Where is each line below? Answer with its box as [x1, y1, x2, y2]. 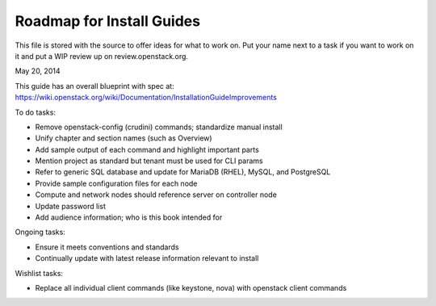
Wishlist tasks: [15, 268, 64, 278]
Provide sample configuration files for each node [35, 178, 198, 188]
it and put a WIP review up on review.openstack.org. [15, 51, 189, 61]
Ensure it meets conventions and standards [35, 242, 179, 252]
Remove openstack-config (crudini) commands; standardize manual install [35, 122, 283, 132]
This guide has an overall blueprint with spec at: [15, 81, 174, 90]
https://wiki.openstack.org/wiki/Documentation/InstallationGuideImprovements [15, 93, 278, 103]
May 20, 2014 [15, 66, 61, 76]
